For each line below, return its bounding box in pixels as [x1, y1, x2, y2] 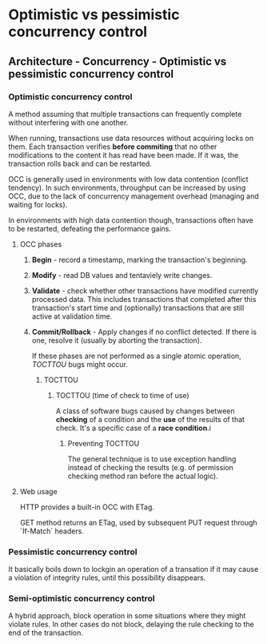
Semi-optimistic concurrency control [8, 593, 155, 604]
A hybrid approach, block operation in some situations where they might [8, 611, 246, 621]
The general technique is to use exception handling [67, 454, 237, 464]
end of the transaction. [8, 628, 84, 638]
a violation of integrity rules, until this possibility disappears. [8, 573, 206, 582]
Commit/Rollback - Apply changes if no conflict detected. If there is [31, 327, 257, 336]
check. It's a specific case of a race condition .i [55, 423, 212, 433]
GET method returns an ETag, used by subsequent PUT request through [19, 517, 257, 527]
